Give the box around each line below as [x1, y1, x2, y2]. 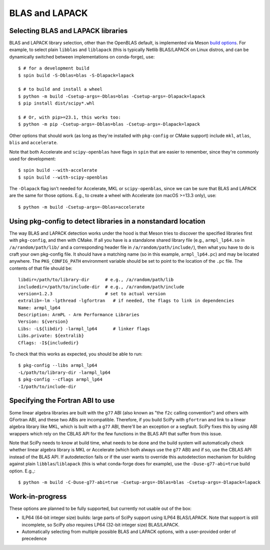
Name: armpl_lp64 [18, 305, 60, 310]
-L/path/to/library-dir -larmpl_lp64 [18, 369, 111, 375]
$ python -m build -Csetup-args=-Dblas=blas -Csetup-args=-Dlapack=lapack [18, 93, 205, 99]
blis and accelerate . [9, 140, 58, 146]
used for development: [9, 156, 56, 162]
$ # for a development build [18, 66, 89, 71]
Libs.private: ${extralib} [18, 333, 84, 339]
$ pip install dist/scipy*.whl [18, 101, 95, 106]
